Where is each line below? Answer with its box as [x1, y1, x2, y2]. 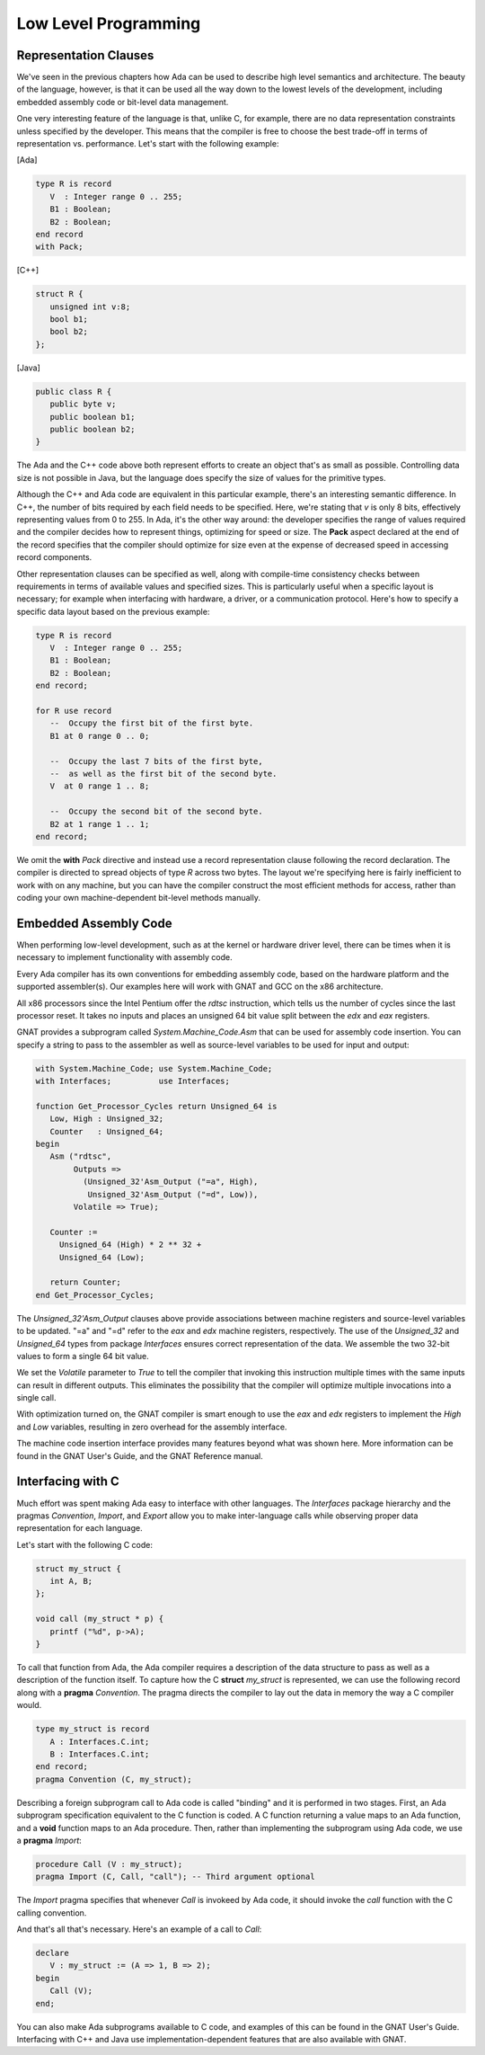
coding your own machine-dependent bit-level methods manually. [16, 893, 260, 903]
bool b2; [49, 326, 89, 337]
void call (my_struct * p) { [35, 1614, 164, 1624]
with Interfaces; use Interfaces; [35, 1076, 231, 1087]
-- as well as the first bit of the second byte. [49, 769, 278, 778]
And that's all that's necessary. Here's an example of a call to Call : [16, 1924, 262, 1935]
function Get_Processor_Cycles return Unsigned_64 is [35, 1101, 278, 1111]
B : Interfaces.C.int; [49, 1748, 150, 1759]
